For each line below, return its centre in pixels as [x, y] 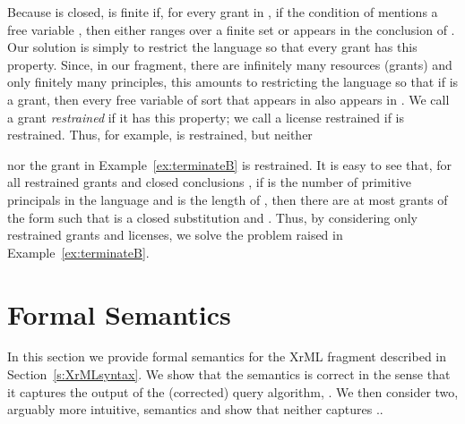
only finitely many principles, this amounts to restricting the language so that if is [233, 82]
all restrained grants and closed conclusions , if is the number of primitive [209, 182]
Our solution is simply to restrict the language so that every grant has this [212, 47]
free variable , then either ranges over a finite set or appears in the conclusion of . [231, 29]
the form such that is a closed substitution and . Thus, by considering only [212, 217]
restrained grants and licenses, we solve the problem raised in [175, 235]
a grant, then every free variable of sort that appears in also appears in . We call [228, 99]
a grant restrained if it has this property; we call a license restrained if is [206, 117]
